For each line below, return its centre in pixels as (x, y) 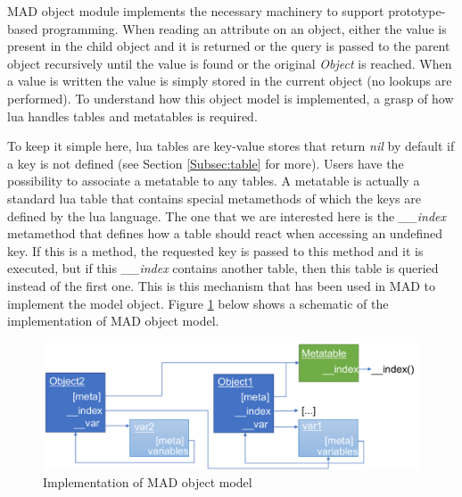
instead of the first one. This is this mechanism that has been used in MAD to (221, 285)
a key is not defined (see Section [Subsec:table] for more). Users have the (206, 163)
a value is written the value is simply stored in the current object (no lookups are (230, 81)
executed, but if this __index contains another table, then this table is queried (223, 268)
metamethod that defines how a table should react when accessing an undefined (225, 233)
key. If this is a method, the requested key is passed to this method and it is (215, 250)
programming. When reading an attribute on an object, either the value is (244, 28)
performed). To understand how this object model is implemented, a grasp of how (231, 98)
